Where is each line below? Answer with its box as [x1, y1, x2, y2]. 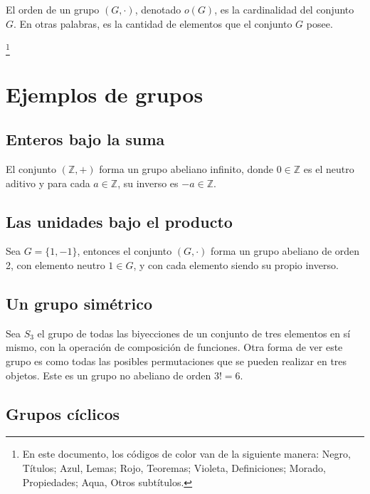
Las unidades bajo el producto [6, 210, 233, 232]
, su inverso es [117, 175, 179, 190]
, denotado [134, 2, 181, 16]
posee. [306, 16, 333, 31]
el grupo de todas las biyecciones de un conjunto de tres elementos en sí [37, 325, 351, 340]
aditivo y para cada [6, 175, 90, 190]
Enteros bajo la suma [6, 128, 165, 150]
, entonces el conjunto [77, 243, 172, 258]
